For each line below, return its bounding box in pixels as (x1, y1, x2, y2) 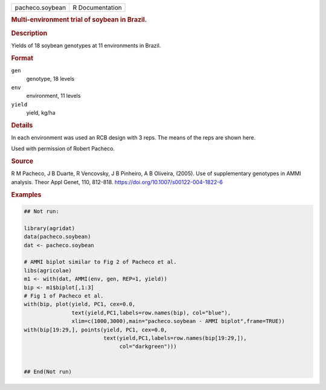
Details (11, 121, 33, 129)
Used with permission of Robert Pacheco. (11, 145, 115, 152)
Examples (11, 190, 42, 199)
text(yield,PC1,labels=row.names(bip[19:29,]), (103, 334, 247, 341)
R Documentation (72, 4, 122, 11)
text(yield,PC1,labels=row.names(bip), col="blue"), (71, 309, 231, 316)
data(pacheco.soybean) (24, 233, 91, 240)
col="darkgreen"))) (119, 343, 177, 350)
